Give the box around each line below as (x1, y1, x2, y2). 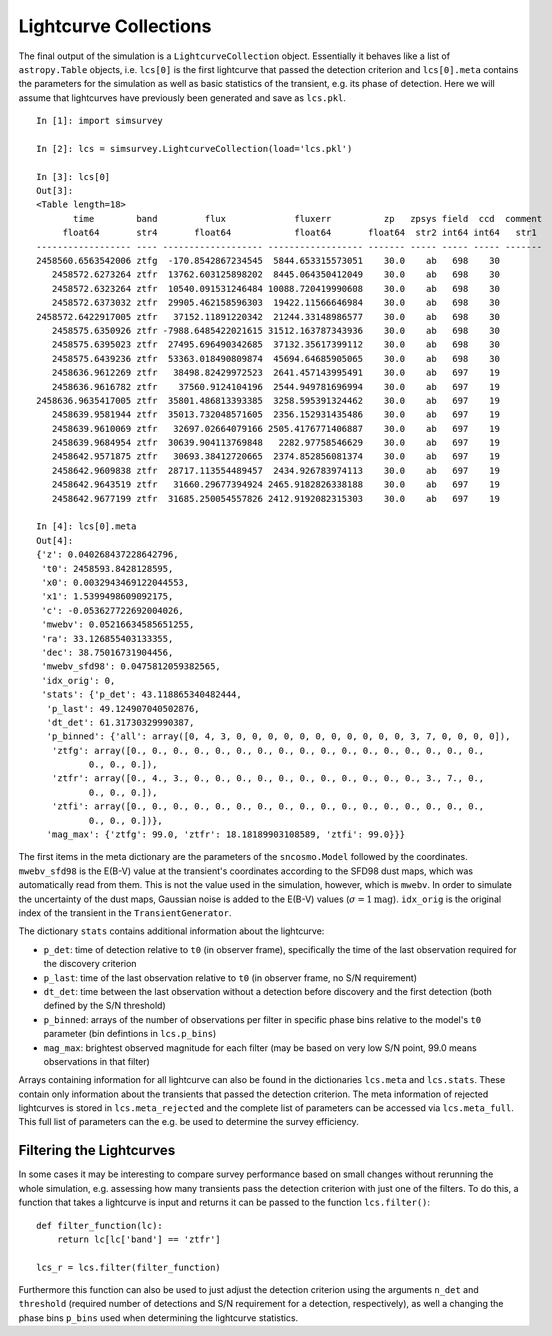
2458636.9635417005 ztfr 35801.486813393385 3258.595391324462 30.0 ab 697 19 (36, 395, 500, 406)
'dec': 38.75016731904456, (41, 646, 174, 658)
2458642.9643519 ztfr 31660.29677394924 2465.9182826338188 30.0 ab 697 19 (51, 479, 500, 490)
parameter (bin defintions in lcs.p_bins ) (43, 1028, 217, 1040)
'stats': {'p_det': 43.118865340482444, (41, 689, 242, 700)
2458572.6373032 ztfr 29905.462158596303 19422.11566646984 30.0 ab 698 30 (51, 297, 500, 309)
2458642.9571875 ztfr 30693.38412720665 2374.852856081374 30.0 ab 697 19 (51, 451, 500, 462)
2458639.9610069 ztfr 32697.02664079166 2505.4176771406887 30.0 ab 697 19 (51, 423, 500, 434)
